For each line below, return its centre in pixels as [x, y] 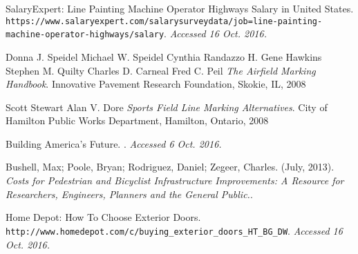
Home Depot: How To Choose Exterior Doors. [103, 217]
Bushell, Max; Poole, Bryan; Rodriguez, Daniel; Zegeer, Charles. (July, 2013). [170, 167]
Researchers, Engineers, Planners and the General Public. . [129, 194]
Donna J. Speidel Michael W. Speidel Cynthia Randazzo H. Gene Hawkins [164, 56]
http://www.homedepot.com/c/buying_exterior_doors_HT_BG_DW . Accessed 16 [174, 230]
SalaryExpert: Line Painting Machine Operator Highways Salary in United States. [180, 8]
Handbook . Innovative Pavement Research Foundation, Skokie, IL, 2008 [156, 84]
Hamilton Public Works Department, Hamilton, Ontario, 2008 [137, 120]
